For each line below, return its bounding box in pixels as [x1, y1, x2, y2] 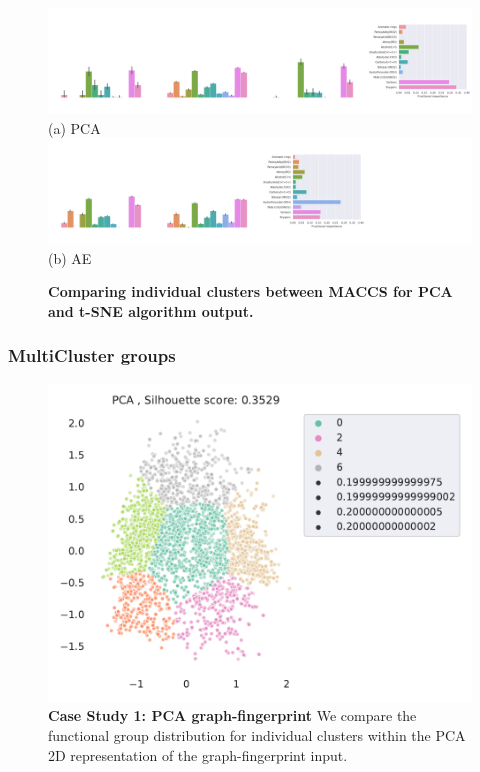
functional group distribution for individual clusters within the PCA [48, 724, 466, 745]
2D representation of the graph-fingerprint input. [48, 744, 348, 765]
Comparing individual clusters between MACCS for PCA [48, 281, 453, 302]
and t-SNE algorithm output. [48, 300, 254, 321]
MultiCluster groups [8, 343, 176, 368]
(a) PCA [48, 117, 101, 138]
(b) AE [48, 247, 92, 268]
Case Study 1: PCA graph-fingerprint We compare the [48, 705, 417, 726]
